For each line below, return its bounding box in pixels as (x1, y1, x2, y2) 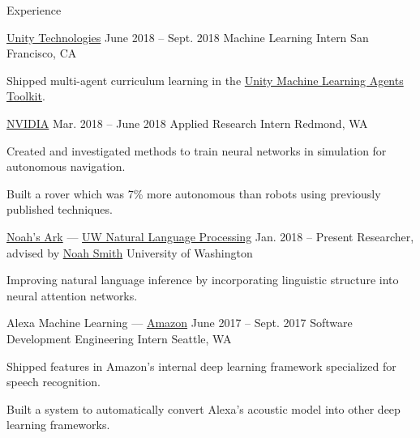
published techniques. (6, 201, 113, 218)
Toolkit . (6, 87, 45, 104)
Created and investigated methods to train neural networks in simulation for (6, 142, 387, 159)
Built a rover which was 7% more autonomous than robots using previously (6, 185, 381, 202)
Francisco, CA (6, 45, 77, 62)
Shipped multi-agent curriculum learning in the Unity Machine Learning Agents (6, 71, 404, 88)
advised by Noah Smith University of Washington (6, 244, 253, 261)
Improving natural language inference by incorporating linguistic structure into (6, 271, 399, 288)
